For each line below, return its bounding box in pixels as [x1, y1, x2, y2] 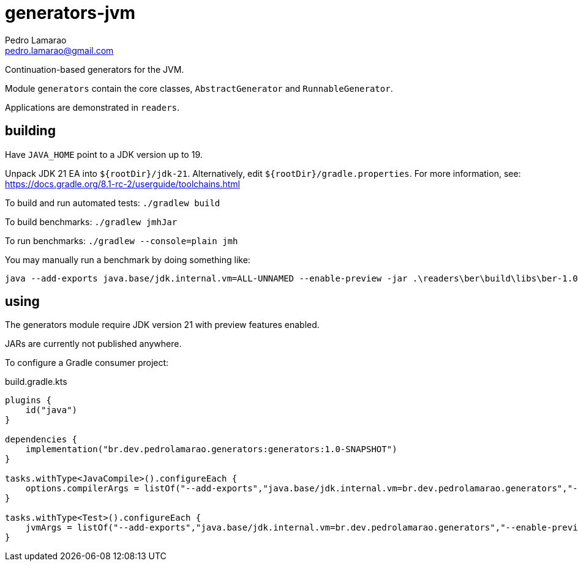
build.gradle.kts [5, 376, 67, 387]
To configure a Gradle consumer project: [5, 357, 169, 368]
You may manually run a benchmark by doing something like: [5, 254, 250, 265]
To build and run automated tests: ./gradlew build [5, 197, 220, 208]
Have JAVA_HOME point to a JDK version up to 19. [5, 149, 203, 160]
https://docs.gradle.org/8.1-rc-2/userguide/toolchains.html [5, 178, 241, 189]
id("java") [25, 405, 78, 415]
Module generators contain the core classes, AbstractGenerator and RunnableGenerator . [5, 83, 393, 94]
